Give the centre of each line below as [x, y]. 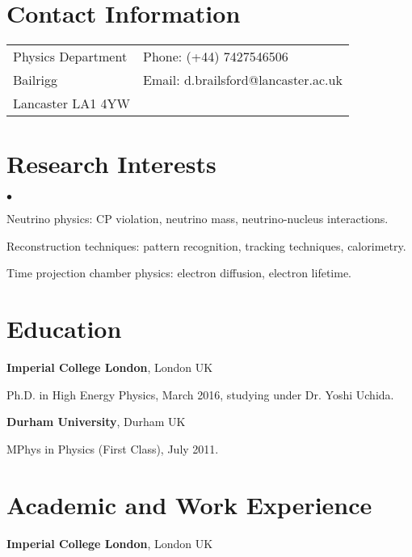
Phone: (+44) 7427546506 [216, 57]
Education [64, 329]
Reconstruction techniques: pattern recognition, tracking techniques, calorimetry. [206, 245]
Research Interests [111, 164]
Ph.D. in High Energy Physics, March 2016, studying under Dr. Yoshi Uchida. [200, 394]
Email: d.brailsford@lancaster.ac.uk [243, 80]
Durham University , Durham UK [96, 422]
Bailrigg [35, 80]
